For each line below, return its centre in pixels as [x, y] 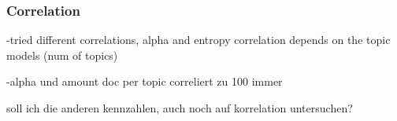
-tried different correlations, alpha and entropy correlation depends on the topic [198, 40]
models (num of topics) [62, 55]
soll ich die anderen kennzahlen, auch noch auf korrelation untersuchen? [180, 108]
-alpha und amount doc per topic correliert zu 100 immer [145, 81]
